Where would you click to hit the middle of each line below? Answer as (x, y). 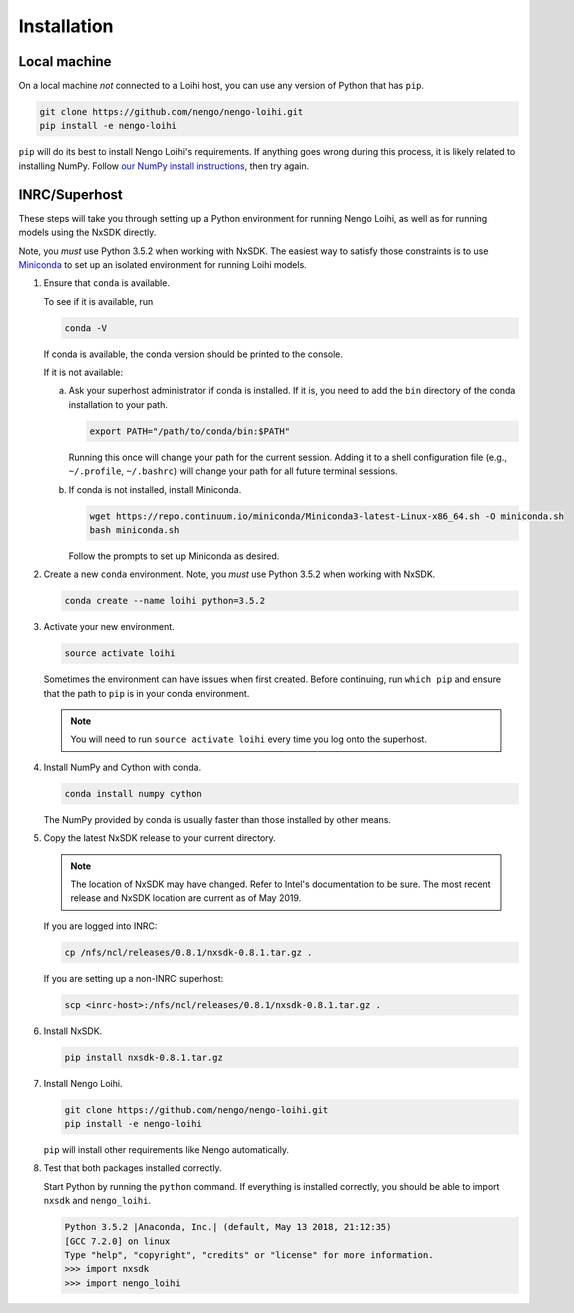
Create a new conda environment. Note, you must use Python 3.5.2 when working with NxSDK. (239, 574)
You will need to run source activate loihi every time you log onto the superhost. (248, 739)
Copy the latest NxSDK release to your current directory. (160, 838)
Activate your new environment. (109, 627)
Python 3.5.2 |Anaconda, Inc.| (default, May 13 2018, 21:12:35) (228, 1227)
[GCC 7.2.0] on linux (117, 1241)
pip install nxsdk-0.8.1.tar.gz (144, 1057)
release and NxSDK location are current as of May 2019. (186, 898)
